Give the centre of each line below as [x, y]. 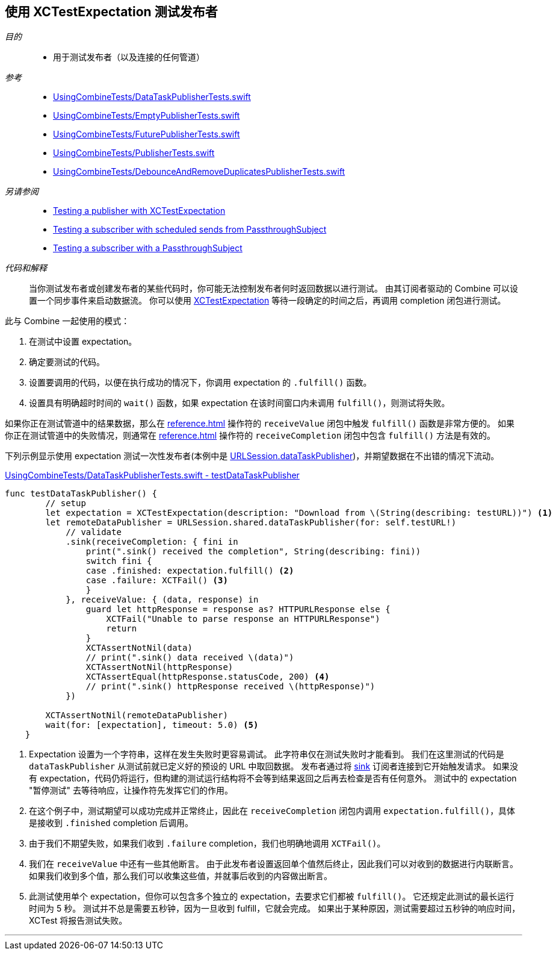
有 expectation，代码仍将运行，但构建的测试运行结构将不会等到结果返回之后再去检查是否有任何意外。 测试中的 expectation [273, 778]
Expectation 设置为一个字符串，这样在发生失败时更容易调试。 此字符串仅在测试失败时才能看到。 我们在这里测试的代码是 [267, 754]
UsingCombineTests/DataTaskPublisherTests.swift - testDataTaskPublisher [152, 475]
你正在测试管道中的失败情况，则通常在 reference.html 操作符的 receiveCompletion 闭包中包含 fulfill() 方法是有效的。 [250, 436]
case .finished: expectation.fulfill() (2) [190, 571]
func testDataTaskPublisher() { [81, 494]
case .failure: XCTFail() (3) [157, 581]
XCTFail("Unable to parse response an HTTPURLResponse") [243, 619]
